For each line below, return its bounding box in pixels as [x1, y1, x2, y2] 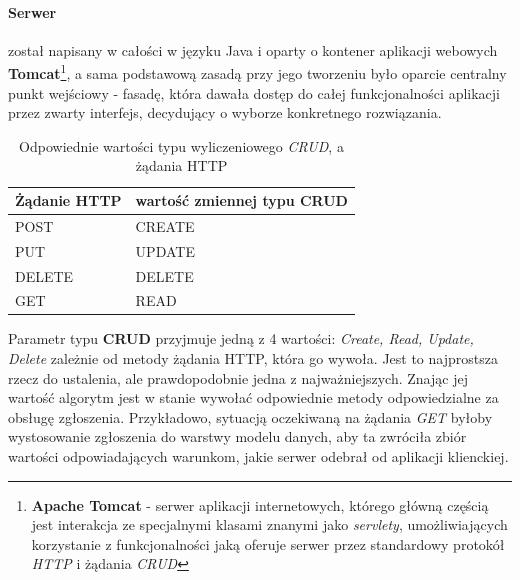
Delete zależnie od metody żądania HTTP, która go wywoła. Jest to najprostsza [8, 348, 498, 369]
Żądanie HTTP [15, 190, 122, 211]
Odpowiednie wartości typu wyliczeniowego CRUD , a [19, 135, 344, 156]
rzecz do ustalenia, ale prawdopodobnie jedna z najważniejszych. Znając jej [8, 367, 468, 388]
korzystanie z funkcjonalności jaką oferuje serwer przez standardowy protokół [31, 533, 505, 554]
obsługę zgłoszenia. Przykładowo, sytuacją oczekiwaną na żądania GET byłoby [8, 406, 493, 427]
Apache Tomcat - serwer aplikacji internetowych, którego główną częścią [31, 494, 489, 515]
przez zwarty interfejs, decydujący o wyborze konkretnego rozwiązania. [8, 102, 442, 123]
